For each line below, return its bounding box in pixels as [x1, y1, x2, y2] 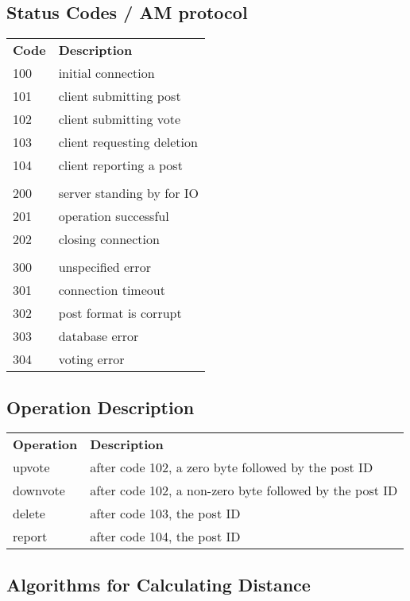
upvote [13, 458, 50, 477]
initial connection [58, 64, 155, 83]
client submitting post [58, 87, 181, 106]
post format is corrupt [58, 304, 182, 323]
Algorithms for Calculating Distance [6, 572, 311, 596]
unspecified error [58, 258, 151, 277]
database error [58, 327, 139, 346]
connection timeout [58, 281, 165, 300]
